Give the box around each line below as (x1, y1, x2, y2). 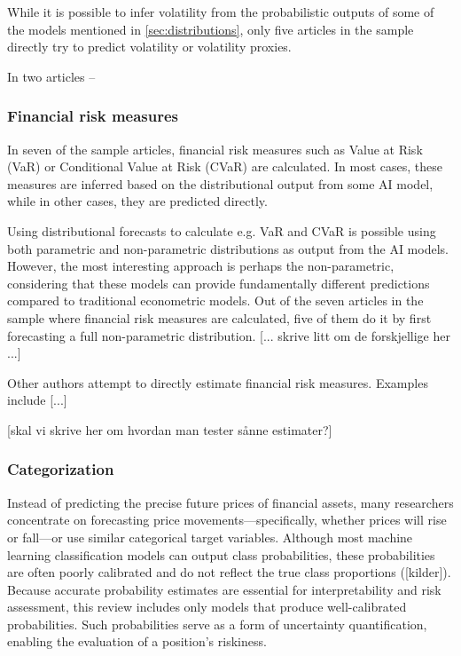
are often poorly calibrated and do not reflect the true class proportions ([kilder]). (7, 563, 451, 581)
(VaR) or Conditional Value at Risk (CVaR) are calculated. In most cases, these (7, 157, 443, 176)
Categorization (7, 458, 114, 480)
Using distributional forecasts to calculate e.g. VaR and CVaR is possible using (7, 221, 436, 240)
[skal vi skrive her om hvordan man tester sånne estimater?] (7, 420, 332, 439)
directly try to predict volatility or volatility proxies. (7, 37, 292, 56)
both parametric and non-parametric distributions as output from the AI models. (7, 239, 449, 257)
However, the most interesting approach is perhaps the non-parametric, (7, 257, 395, 275)
